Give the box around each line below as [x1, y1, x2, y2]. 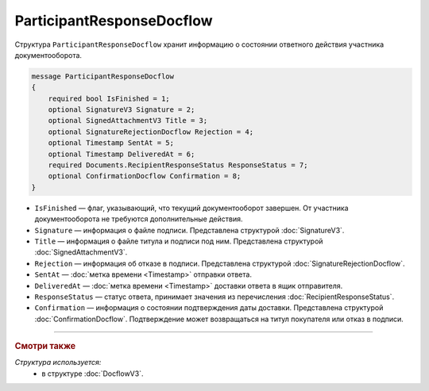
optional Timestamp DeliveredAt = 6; [48, 149, 195, 159]
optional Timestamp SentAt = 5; [48, 139, 175, 148]
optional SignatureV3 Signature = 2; [48, 105, 195, 114]
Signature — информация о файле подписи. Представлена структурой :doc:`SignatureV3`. [34, 225, 345, 235]
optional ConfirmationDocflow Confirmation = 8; [48, 171, 242, 181]
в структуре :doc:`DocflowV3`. [41, 369, 144, 378]
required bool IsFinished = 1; [48, 94, 170, 103]
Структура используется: [14, 358, 102, 367]
